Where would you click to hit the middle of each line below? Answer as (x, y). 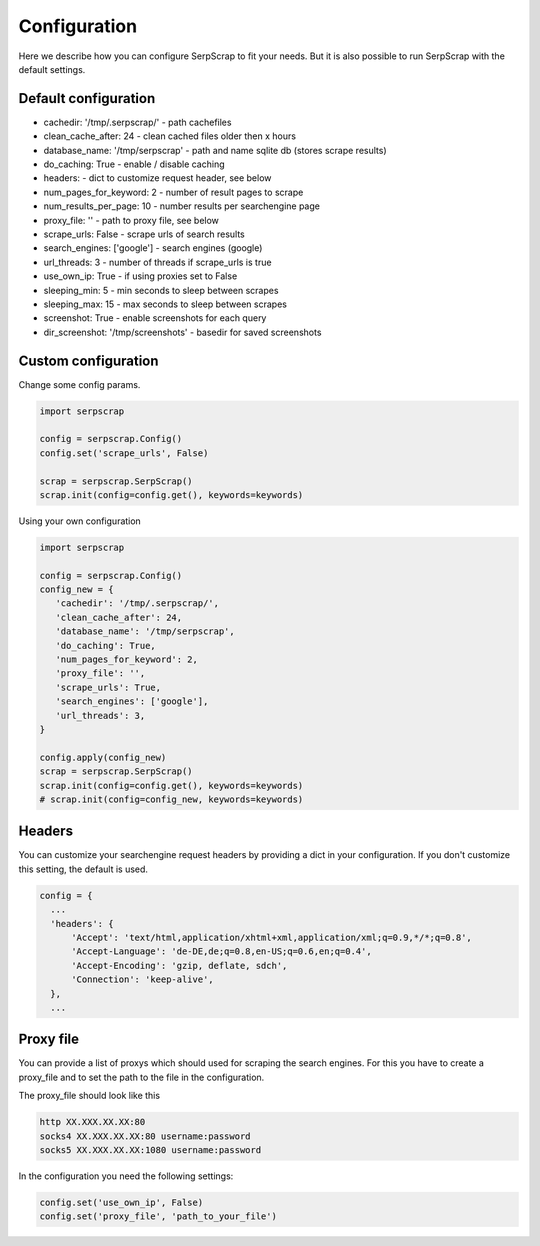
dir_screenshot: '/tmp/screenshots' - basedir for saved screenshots (182, 332)
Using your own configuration (80, 521)
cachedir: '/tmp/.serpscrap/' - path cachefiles (137, 122)
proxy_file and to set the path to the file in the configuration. (141, 1077)
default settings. (52, 69)
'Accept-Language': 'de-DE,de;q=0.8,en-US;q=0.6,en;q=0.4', (221, 951)
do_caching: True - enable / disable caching (134, 164)
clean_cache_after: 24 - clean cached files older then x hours (170, 136)
